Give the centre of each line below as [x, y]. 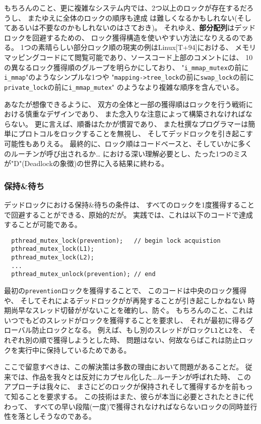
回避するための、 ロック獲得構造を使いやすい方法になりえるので [139, 37]
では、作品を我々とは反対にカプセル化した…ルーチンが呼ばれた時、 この [131, 376]
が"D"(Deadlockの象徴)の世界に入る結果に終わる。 [86, 163]
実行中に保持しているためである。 [74, 350]
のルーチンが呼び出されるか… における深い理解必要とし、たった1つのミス [126, 153]
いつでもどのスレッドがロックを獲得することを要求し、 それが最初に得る [125, 320]
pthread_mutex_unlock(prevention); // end [83, 274]
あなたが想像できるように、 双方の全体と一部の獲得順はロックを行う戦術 [125, 104]
